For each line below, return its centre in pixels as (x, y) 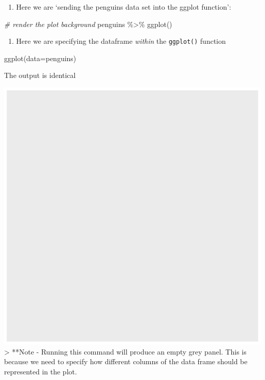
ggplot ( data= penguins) (40, 58)
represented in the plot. (41, 371)
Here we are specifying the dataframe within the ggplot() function (121, 41)
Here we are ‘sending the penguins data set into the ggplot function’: (124, 7)
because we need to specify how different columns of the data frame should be (126, 361)
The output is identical (40, 75)
